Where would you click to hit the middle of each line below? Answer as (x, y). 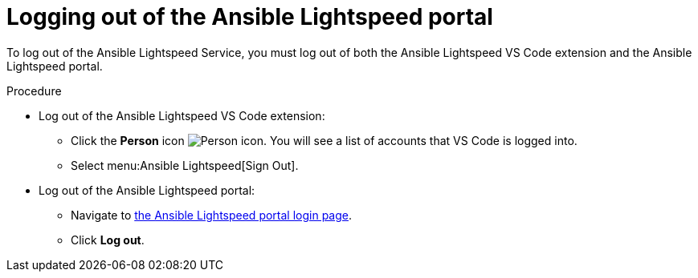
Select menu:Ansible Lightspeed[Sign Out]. (185, 165)
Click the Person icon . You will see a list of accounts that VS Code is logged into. (324, 140)
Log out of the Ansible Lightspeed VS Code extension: (182, 115)
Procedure (34, 91)
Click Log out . (108, 240)
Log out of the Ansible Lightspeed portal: (147, 190)
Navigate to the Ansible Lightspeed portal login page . (212, 215)
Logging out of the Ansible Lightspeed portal (250, 17)
